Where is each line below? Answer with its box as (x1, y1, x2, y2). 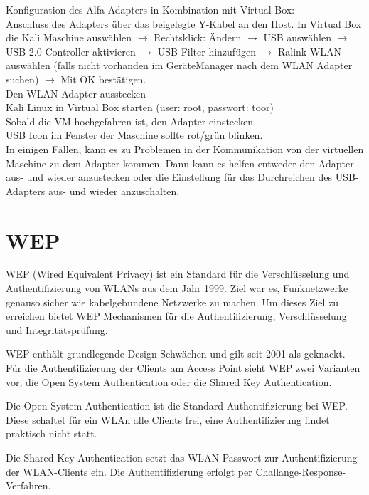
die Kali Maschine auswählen (6, 30, 132, 45)
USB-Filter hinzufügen (157, 43, 256, 58)
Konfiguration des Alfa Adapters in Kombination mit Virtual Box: (6, 2, 295, 16)
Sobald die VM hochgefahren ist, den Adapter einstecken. (6, 113, 256, 128)
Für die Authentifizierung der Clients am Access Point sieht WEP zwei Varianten (6, 360, 360, 375)
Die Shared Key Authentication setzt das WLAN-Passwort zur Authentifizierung (6, 449, 358, 464)
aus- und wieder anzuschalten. (48, 183, 180, 198)
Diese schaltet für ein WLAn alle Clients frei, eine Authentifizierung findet (6, 412, 330, 427)
